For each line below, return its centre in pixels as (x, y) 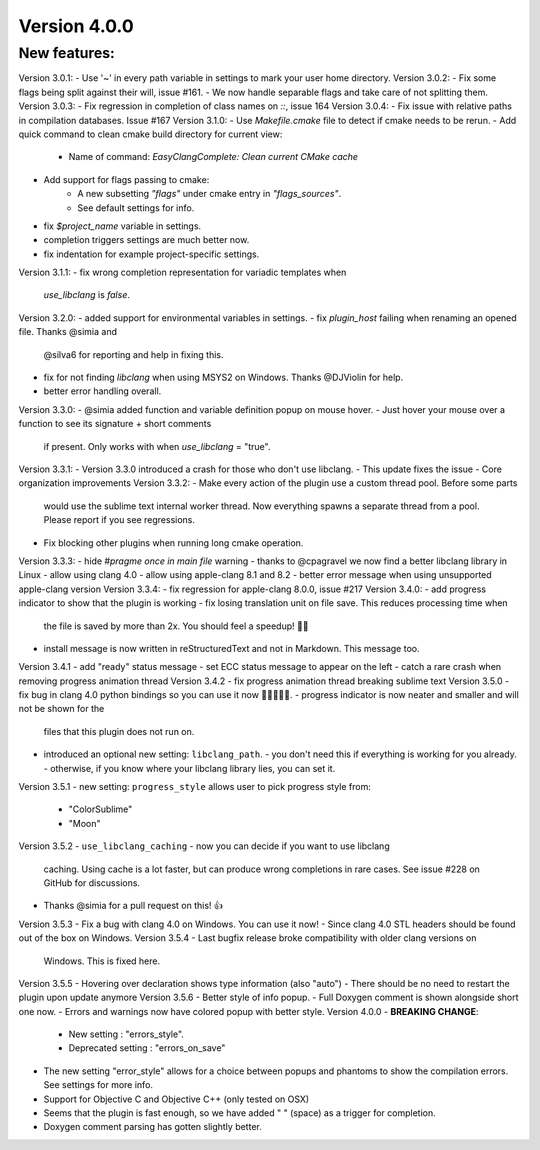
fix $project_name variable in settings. (122, 226)
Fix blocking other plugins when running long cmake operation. (173, 542)
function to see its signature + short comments (115, 424)
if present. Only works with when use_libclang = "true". (157, 446)
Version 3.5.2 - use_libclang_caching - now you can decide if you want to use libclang (204, 846)
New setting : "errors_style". (126, 1034)
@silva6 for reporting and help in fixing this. (133, 354)
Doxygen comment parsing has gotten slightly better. (152, 1127)
